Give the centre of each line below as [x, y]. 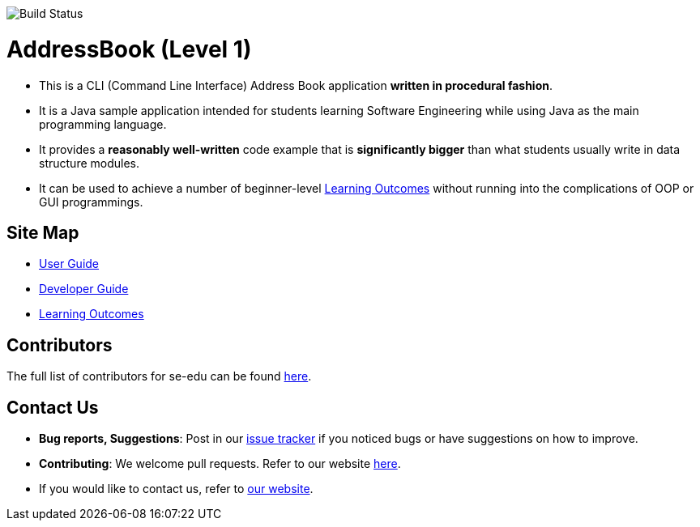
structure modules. [89, 163]
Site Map [43, 232]
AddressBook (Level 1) [129, 49]
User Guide [69, 264]
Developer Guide [84, 289]
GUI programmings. [91, 202]
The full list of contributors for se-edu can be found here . [159, 376]
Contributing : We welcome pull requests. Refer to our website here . [220, 464]
